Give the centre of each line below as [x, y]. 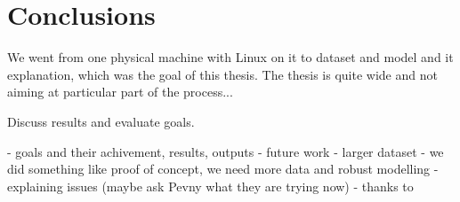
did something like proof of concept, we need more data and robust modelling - [223, 169]
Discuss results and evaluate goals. [101, 121]
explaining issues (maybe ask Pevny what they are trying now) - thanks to [210, 186]
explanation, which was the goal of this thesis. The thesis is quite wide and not [222, 74]
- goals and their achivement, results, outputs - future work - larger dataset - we [226, 151]
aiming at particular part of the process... [120, 92]
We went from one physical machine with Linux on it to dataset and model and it [230, 57]
